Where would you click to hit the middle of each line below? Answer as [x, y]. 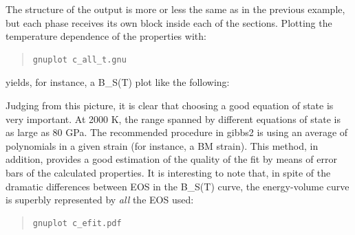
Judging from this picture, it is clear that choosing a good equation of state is [170, 105]
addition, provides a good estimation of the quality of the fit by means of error [171, 159]
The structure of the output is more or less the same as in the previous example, [175, 9]
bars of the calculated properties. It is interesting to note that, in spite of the [168, 172]
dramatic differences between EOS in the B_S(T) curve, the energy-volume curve [177, 186]
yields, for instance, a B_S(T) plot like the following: [118, 82]
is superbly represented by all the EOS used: [100, 200]
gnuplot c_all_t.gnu [79, 59]
